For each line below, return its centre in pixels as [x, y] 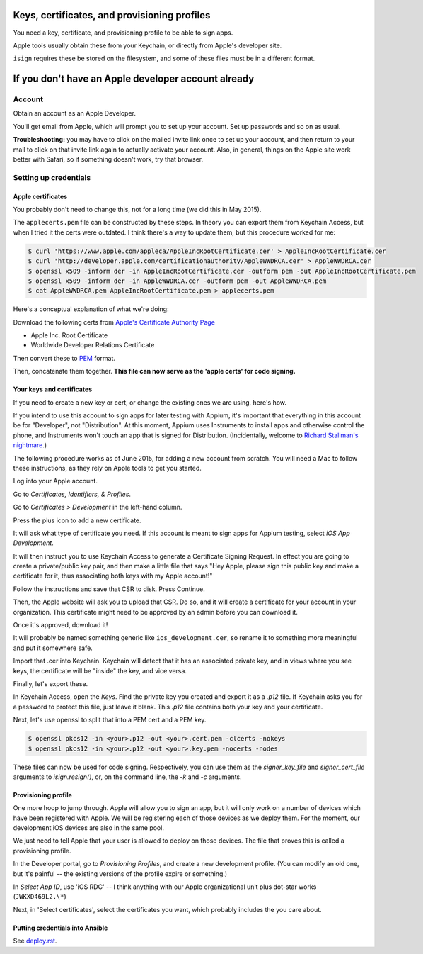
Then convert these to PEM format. [64, 358]
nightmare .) [30, 445]
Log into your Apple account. [56, 481]
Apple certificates [40, 196]
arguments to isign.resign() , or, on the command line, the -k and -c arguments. [127, 777]
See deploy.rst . [35, 941]
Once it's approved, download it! [60, 625]
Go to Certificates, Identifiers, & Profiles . [72, 494]
